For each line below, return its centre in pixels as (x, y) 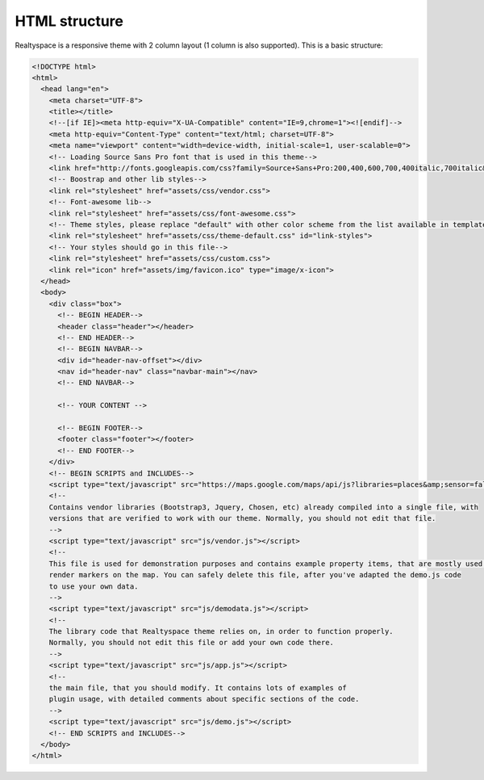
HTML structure (69, 21)
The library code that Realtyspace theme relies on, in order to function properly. (221, 631)
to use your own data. (94, 586)
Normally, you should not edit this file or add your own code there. (192, 643)
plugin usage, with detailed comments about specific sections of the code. (204, 699)
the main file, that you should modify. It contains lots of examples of (198, 688)
